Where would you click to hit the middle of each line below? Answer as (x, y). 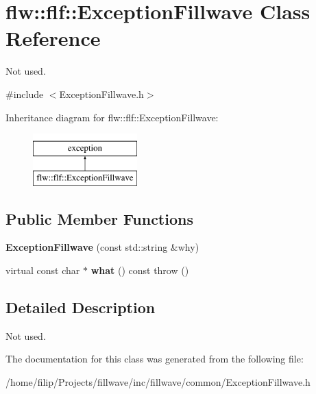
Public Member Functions (99, 218)
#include (25, 94)
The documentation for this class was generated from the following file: (155, 359)
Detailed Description (81, 307)
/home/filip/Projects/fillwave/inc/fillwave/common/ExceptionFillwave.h (158, 382)
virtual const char (43, 270)
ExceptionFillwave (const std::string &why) (102, 247)
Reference (53, 38)
